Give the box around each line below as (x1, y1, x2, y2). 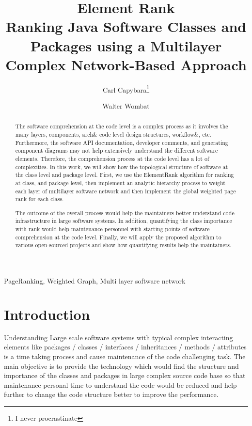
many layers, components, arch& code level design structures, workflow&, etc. (15, 130, 211, 138)
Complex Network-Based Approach (5, 54, 247, 74)
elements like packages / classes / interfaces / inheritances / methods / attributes (4, 342, 247, 352)
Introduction (4, 304, 90, 324)
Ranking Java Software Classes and (5, 16, 247, 36)
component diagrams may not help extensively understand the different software (15, 146, 218, 155)
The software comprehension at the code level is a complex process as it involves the (15, 122, 228, 130)
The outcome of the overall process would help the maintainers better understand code (15, 208, 235, 217)
